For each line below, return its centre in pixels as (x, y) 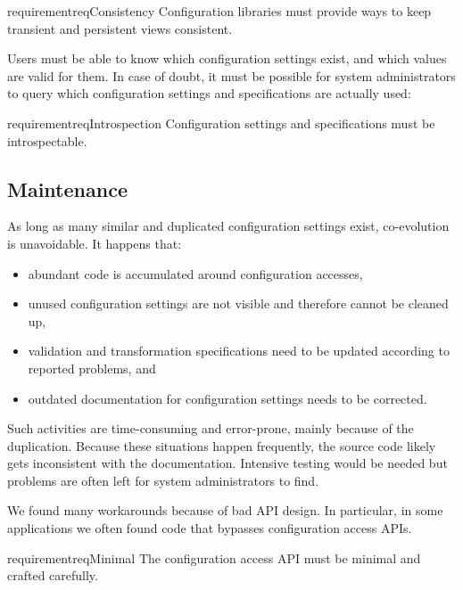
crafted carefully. (53, 575)
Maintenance (67, 188)
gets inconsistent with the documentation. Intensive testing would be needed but (227, 463)
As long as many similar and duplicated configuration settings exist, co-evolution (228, 226)
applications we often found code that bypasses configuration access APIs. (210, 528)
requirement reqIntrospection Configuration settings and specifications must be (221, 123)
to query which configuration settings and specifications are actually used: (209, 93)
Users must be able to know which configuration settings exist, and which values (227, 58)
